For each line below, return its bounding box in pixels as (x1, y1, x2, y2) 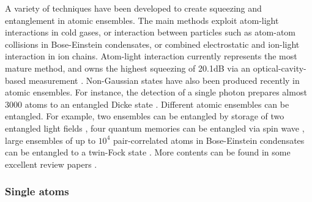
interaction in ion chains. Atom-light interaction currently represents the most (5, 50, 297, 62)
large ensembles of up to (5, 133, 95, 146)
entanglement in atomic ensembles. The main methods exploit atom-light (5, 13, 279, 26)
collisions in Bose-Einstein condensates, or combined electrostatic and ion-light (5, 37, 300, 50)
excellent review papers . (5, 157, 97, 170)
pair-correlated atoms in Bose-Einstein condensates (113, 133, 305, 146)
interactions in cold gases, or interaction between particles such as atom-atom (5, 26, 296, 39)
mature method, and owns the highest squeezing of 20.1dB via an (5, 61, 251, 74)
